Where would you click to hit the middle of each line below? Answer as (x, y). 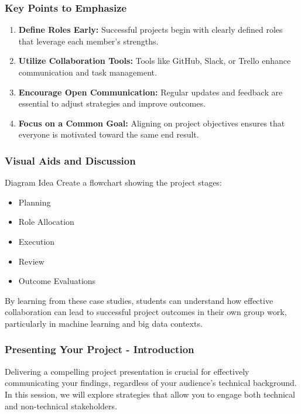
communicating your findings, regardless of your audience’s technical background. (151, 383)
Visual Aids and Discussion (70, 160)
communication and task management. (88, 72)
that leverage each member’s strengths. (88, 41)
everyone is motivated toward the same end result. (109, 134)
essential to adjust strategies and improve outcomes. (112, 103)
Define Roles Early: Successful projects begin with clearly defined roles (150, 30)
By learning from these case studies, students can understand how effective (139, 300)
